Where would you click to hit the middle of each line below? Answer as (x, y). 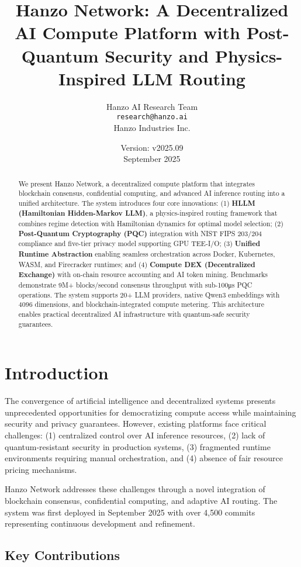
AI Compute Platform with (127, 32)
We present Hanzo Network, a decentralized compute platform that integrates (137, 183)
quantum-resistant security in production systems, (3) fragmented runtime (138, 446)
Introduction (57, 373)
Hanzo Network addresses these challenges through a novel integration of (135, 489)
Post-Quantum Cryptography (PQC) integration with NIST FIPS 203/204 (140, 233)
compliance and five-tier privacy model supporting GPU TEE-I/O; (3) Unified (139, 244)
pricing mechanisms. (41, 469)
